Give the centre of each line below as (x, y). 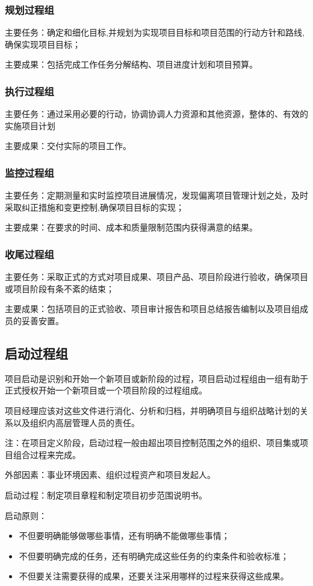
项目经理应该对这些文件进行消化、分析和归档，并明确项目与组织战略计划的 (152, 410)
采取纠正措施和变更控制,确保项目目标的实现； (95, 207)
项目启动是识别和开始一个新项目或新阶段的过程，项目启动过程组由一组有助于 (156, 378)
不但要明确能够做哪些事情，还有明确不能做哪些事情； (124, 536)
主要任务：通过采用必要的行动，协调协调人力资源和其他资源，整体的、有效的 (156, 114)
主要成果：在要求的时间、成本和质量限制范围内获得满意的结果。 (131, 227)
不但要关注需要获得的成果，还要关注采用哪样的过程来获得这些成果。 (154, 576)
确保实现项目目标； (43, 44)
